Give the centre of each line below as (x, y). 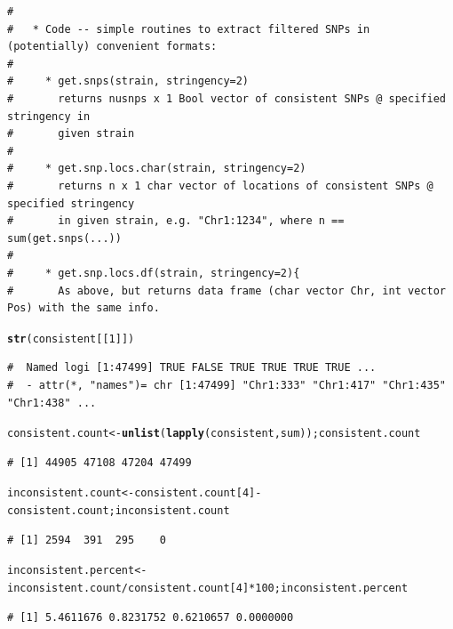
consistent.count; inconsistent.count (119, 511)
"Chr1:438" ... (52, 403)
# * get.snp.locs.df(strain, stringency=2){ (154, 273)
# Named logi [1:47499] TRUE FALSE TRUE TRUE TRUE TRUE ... (192, 368)
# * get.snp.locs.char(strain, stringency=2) (157, 169)
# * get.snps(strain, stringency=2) (128, 81)
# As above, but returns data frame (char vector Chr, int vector (226, 290)
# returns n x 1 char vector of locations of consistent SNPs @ (220, 185)
